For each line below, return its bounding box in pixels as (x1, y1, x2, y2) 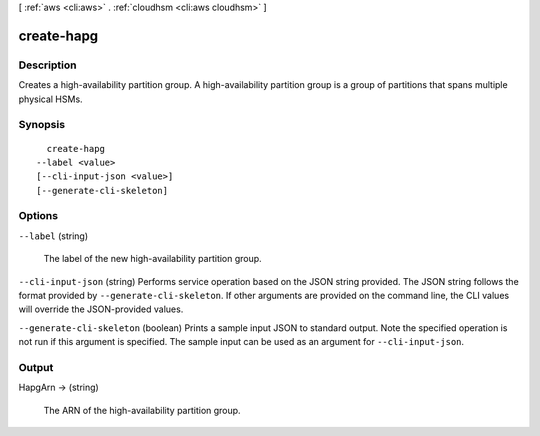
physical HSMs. (18, 93, 84, 105)
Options (18, 209, 59, 223)
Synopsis (18, 118, 65, 132)
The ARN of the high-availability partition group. (43, 404, 241, 416)
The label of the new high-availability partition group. (43, 253, 262, 265)
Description (18, 58, 77, 72)
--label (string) (18, 230, 89, 242)
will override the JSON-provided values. (18, 303, 184, 315)
